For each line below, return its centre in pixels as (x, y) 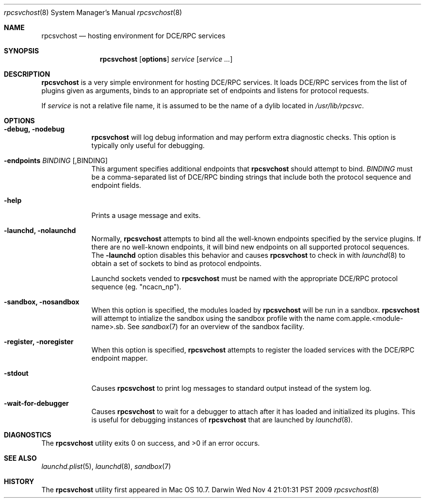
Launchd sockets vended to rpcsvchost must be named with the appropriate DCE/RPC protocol (245, 278)
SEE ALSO (20, 458)
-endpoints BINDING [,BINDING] (56, 160)
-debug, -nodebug (34, 129)
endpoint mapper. (120, 358)
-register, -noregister (39, 342)
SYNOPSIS (22, 51)
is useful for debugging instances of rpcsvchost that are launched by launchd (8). (222, 420)
